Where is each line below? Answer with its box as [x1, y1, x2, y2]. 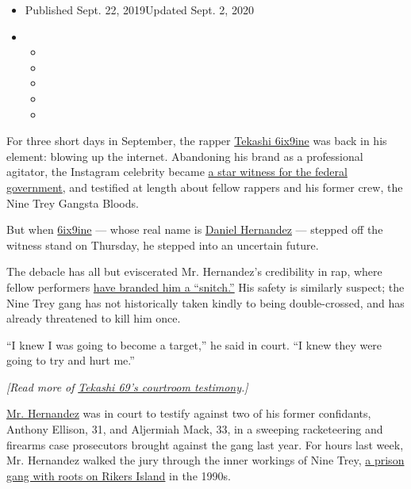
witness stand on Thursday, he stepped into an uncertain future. [6, 236, 319, 253]
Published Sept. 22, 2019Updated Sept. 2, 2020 [25, 2, 254, 17]
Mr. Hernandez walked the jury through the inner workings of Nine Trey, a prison [6, 452, 405, 468]
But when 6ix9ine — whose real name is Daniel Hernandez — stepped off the [6, 221, 383, 238]
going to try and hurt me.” [6, 352, 135, 369]
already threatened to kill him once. [6, 310, 181, 327]
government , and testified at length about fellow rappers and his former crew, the [6, 178, 403, 195]
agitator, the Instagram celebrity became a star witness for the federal [6, 163, 348, 180]
